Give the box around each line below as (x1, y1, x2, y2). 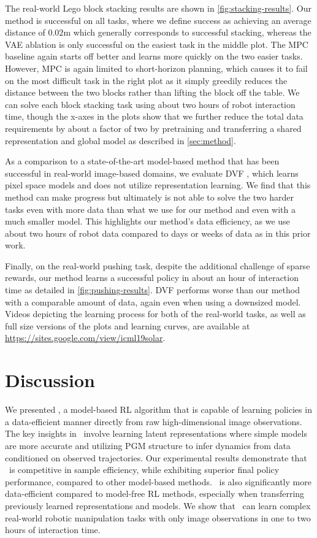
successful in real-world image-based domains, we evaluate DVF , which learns (5, 166, 299, 179)
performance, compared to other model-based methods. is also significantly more (5, 475, 311, 488)
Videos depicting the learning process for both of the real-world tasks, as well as (5, 307, 306, 320)
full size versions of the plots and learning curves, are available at (5, 319, 250, 332)
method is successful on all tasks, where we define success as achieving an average (5, 13, 311, 26)
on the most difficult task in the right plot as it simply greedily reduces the (5, 74, 288, 86)
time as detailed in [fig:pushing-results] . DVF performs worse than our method (5, 283, 300, 296)
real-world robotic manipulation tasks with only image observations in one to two (5, 511, 311, 524)
